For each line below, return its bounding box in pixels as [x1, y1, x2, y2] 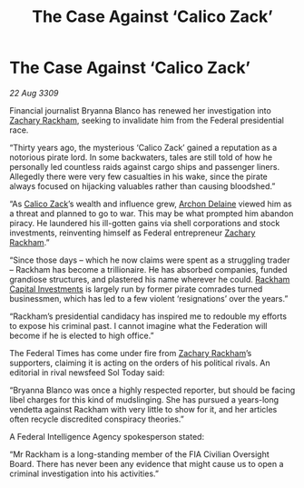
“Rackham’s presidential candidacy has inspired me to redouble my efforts [9, 311, 288, 322]
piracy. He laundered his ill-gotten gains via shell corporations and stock [9, 217, 280, 228]
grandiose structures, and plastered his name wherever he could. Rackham [9, 274, 290, 284]
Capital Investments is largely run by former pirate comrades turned [9, 284, 263, 294]
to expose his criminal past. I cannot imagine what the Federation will [9, 320, 268, 331]
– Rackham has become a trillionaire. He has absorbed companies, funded [9, 264, 288, 274]
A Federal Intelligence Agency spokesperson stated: [9, 431, 205, 442]
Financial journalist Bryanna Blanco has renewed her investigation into [9, 105, 272, 115]
